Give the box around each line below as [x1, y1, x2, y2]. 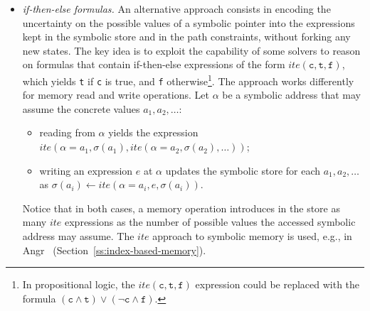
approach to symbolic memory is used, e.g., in [152, 229, 352, 244]
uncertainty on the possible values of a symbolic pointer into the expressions [22, 15, 355, 30]
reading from [39, 125, 95, 140]
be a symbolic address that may [222, 87, 361, 102]
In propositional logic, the [22, 277, 135, 292]
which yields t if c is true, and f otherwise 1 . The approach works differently [22, 71, 354, 88]
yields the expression [108, 125, 199, 140]
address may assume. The [22, 229, 134, 244]
